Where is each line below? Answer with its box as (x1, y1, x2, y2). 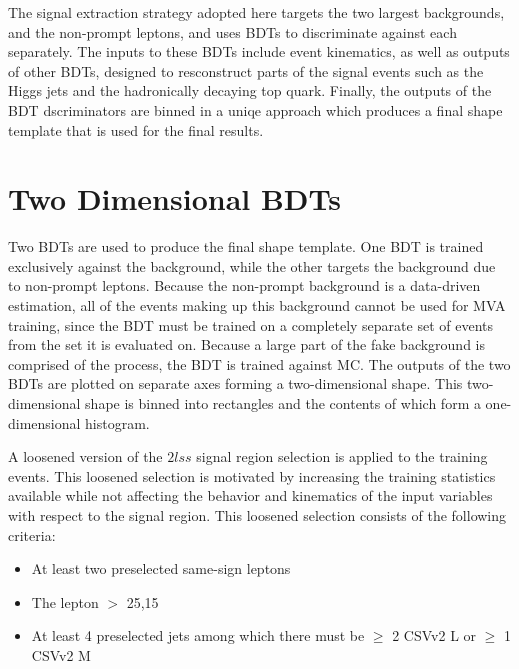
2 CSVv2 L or (392, 625, 477, 646)
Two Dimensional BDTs (8, 178, 341, 219)
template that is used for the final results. (8, 119, 264, 140)
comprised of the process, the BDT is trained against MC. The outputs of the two (8, 353, 511, 374)
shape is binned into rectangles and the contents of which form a (85, 393, 481, 414)
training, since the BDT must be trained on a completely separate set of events (8, 314, 494, 335)
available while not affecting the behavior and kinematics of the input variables (8, 485, 493, 506)
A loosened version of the (8, 446, 163, 467)
